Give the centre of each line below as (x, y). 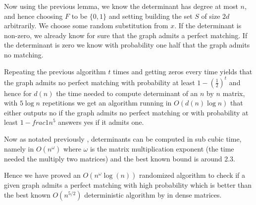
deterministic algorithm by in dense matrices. (153, 194)
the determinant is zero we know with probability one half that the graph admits (127, 45)
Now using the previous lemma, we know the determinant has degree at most (121, 6)
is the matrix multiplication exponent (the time (162, 148)
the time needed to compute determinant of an (127, 93)
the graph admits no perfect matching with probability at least (100, 82)
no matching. (24, 54)
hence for (18, 93)
